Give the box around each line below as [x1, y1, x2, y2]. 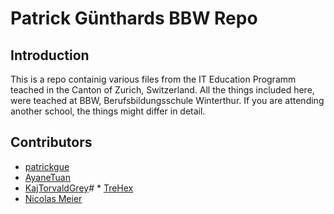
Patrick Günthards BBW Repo [10, 7, 258, 30]
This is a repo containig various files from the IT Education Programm [10, 73, 297, 85]
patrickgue [24, 160, 70, 172]
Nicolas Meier [24, 192, 83, 204]
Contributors [10, 134, 93, 151]
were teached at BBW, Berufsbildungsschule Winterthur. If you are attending [10, 95, 325, 106]
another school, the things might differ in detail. [10, 105, 206, 117]
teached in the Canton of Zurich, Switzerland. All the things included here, [10, 84, 315, 96]
